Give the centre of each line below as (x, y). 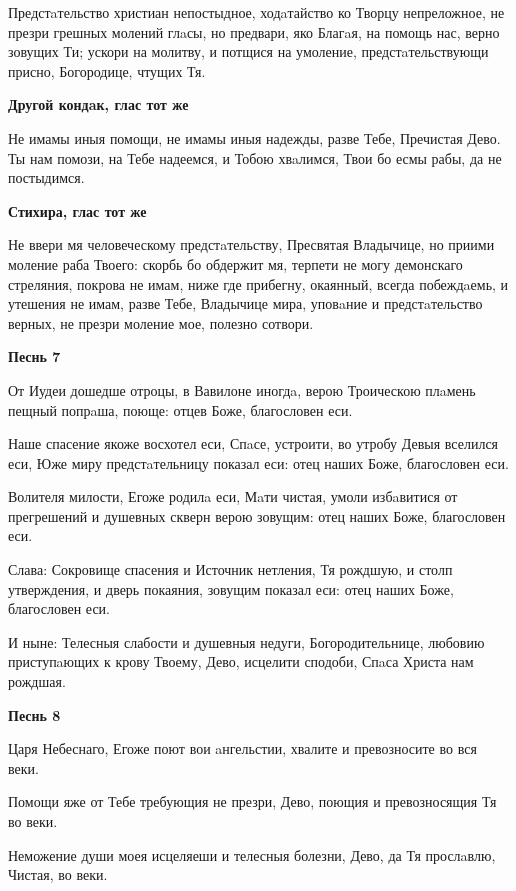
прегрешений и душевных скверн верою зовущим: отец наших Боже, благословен (257, 515)
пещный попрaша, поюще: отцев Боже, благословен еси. (180, 409)
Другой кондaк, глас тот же (98, 104)
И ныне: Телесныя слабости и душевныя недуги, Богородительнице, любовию (246, 641)
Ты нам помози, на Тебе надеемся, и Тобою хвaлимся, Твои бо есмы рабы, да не (255, 157)
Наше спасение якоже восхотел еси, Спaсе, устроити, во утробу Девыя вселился (253, 443)
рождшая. (37, 681)
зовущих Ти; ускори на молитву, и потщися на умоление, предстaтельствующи (248, 51)
